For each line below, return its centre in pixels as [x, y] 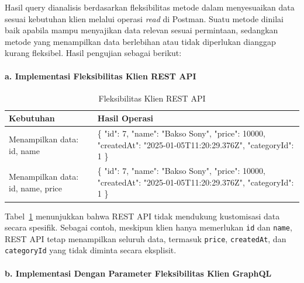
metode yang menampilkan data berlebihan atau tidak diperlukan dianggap [140, 41]
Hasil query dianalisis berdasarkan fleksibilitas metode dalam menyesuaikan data [150, 7]
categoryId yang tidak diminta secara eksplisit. [91, 250]
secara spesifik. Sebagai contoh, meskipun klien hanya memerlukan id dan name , [148, 227]
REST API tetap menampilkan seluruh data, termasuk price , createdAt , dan [146, 238]
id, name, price [36, 188]
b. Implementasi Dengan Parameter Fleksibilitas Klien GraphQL [138, 273]
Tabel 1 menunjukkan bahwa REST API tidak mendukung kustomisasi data [142, 216]
